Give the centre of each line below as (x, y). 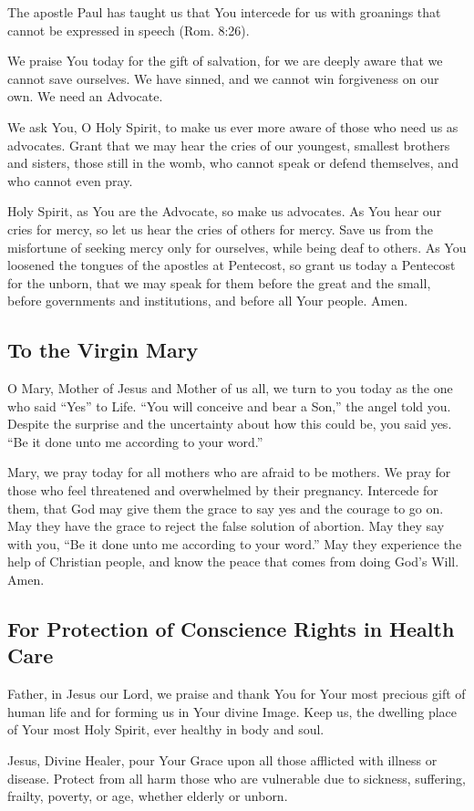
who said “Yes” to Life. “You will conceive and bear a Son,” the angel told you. (229, 405)
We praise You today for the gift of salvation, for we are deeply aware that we (225, 61)
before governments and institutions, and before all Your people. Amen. (208, 301)
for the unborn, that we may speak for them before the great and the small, (219, 282)
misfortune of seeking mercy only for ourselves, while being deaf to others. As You (237, 247)
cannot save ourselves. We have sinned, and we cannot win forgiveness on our (223, 78)
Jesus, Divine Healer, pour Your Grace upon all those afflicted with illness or (222, 760)
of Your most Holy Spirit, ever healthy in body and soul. (166, 729)
